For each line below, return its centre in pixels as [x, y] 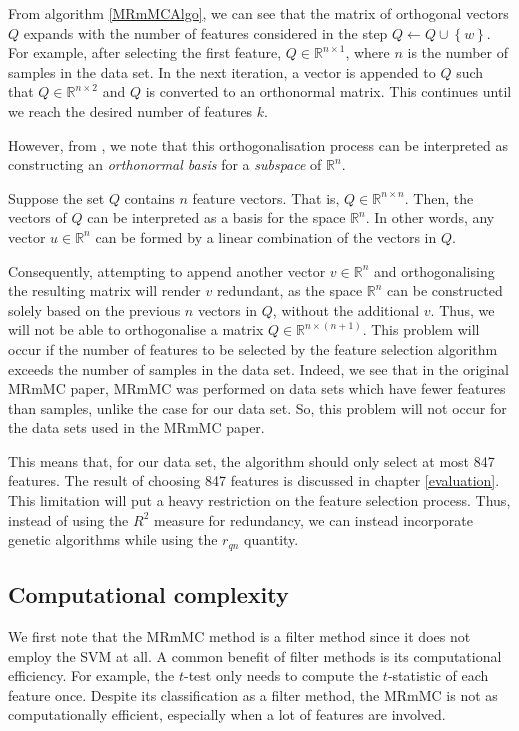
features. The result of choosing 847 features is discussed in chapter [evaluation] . [254, 480]
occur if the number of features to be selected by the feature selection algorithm [253, 348]
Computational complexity [148, 594]
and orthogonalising [434, 270]
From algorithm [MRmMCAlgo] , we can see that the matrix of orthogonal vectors [258, 13]
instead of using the [68, 519]
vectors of [37, 217]
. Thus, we [462, 309]
